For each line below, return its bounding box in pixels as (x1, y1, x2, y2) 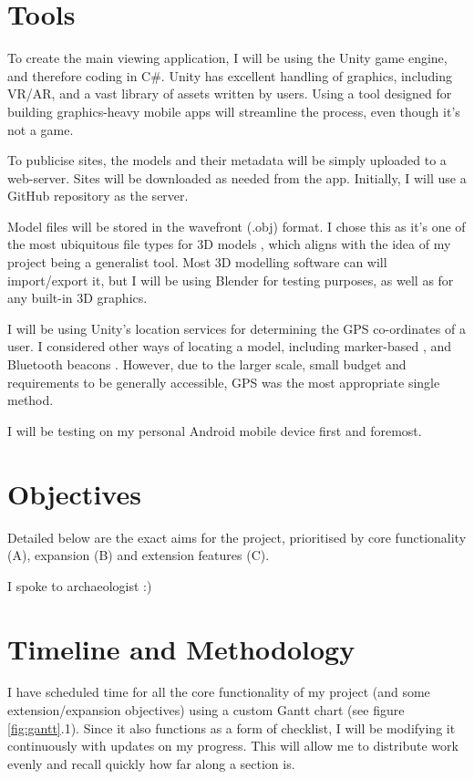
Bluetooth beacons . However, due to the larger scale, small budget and (7, 355, 407, 374)
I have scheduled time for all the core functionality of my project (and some (7, 682, 430, 701)
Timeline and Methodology (7, 629, 355, 667)
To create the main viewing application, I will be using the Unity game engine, (7, 48, 448, 68)
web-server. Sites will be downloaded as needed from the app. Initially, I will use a (7, 168, 467, 187)
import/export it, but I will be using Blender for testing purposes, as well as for (7, 270, 454, 289)
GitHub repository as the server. (7, 186, 189, 205)
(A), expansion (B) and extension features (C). (7, 545, 270, 565)
